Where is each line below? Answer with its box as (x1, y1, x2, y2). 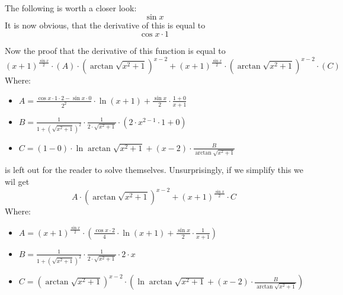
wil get (5, 175, 30, 187)
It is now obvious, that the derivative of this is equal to (5, 18, 206, 31)
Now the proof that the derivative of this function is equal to (5, 44, 226, 57)
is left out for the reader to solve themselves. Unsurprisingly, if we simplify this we (5, 163, 304, 176)
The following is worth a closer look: (5, 2, 137, 14)
